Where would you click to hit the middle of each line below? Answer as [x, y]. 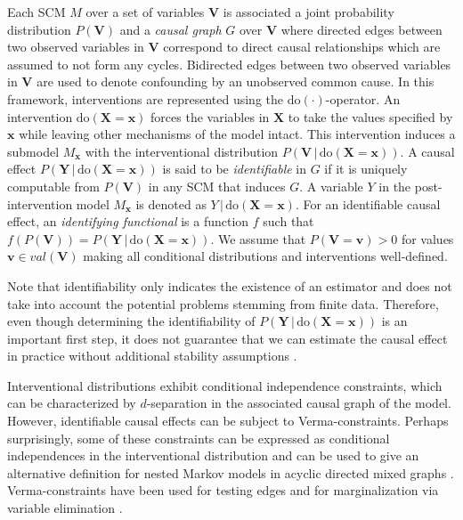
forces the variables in [210, 116]
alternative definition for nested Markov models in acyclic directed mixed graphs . [231, 472]
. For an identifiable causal [368, 203]
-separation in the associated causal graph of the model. [299, 403]
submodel [33, 151]
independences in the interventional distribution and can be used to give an [213, 455]
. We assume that [258, 238]
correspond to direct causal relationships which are [302, 47]
